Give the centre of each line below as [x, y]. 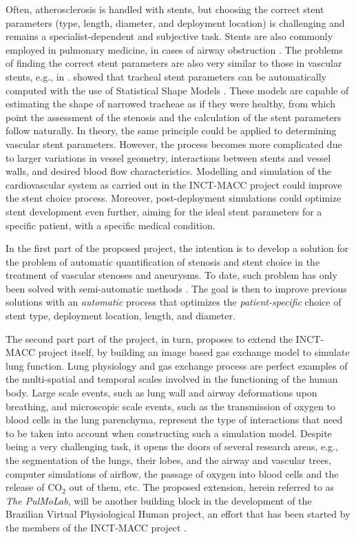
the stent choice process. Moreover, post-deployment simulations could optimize [174, 198]
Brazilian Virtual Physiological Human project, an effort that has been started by [178, 514]
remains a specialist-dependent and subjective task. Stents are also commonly [169, 36]
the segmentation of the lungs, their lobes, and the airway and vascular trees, [169, 460]
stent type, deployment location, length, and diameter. [121, 316]
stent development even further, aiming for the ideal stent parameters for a [164, 211]
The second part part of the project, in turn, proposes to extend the [149, 338]
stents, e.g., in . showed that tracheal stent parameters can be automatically [166, 76]
